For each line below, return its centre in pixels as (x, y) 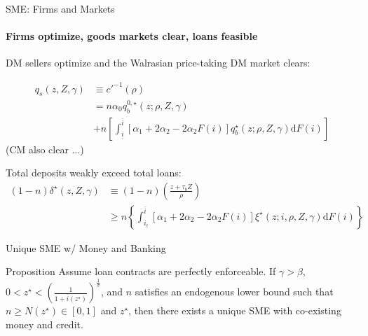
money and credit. (45, 324)
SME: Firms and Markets (60, 8)
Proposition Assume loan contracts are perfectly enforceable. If (141, 271)
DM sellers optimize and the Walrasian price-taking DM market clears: (158, 63)
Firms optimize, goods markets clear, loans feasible (132, 36)
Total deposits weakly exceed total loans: (94, 173)
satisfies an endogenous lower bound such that (234, 292)
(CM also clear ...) (45, 149)
